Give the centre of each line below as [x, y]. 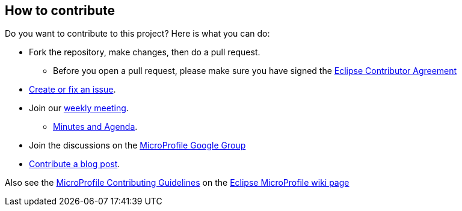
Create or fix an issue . [72, 90]
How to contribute [60, 11]
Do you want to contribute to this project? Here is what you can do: [137, 34]
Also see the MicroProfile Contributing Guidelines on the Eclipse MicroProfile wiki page [177, 183]
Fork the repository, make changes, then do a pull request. [145, 52]
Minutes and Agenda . [95, 127]
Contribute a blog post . [75, 164]
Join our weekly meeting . [79, 108]
